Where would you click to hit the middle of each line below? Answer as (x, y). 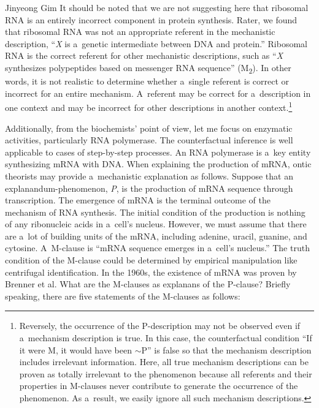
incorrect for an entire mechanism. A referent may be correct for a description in (158, 93)
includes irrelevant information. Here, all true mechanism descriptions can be (164, 362)
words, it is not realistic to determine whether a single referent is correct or (147, 81)
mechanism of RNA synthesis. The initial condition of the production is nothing (155, 212)
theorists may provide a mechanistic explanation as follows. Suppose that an (149, 176)
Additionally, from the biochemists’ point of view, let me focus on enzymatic (149, 128)
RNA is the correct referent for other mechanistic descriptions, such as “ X (144, 55)
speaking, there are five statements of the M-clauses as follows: (123, 296)
